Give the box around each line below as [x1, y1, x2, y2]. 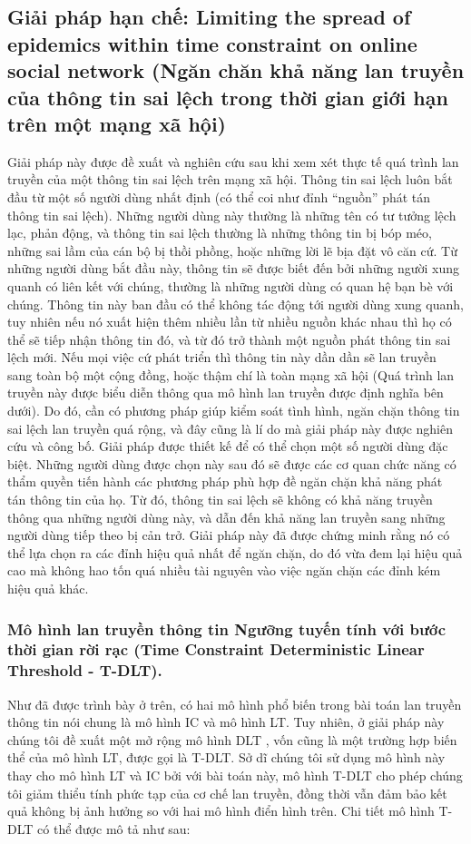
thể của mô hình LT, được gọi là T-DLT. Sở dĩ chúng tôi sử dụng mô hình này [7, 748, 446, 767]
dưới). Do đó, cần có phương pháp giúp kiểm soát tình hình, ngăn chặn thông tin [7, 401, 460, 420]
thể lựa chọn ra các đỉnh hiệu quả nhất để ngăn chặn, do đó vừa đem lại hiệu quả [7, 543, 463, 562]
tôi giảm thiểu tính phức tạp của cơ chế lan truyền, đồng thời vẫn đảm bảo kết [7, 783, 447, 802]
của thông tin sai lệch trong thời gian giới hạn [7, 83, 448, 111]
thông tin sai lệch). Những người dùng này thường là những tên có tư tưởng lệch [7, 205, 456, 224]
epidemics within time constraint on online [7, 29, 417, 57]
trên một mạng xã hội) [7, 109, 226, 137]
